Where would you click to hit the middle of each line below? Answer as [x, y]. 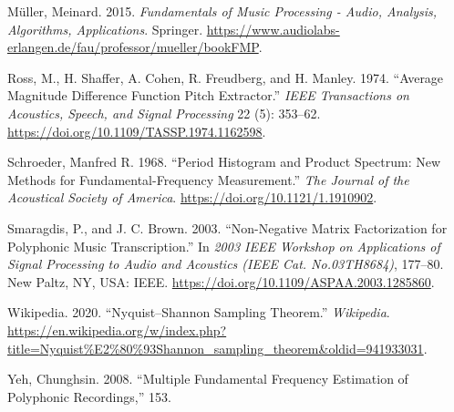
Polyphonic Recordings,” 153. [89, 396]
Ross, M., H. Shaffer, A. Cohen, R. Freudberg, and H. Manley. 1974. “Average [226, 77]
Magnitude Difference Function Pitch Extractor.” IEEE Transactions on [208, 95]
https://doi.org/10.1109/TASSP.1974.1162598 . [137, 131]
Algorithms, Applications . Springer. [105, 29]
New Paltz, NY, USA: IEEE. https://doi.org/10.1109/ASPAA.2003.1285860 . [221, 281]
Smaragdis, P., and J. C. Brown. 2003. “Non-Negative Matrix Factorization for [227, 227]
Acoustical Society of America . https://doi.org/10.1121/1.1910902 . [192, 197]
